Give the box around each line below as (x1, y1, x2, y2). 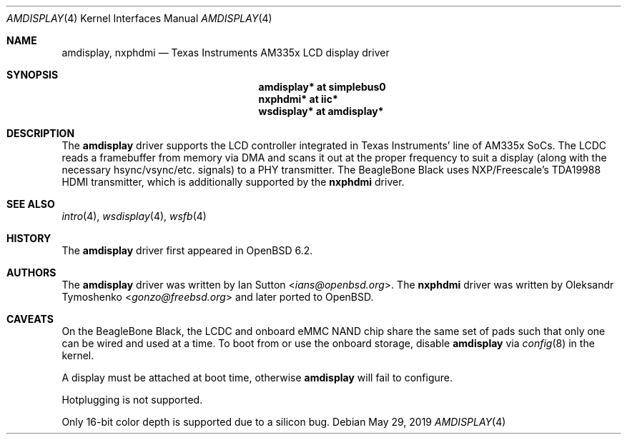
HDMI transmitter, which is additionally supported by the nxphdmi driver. (61, 176, 405, 188)
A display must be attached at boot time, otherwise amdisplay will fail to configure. (61, 371, 453, 384)
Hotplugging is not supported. (61, 394, 203, 406)
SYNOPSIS (6, 69, 59, 81)
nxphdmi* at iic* (258, 93, 338, 105)
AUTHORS (6, 266, 56, 279)
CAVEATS (6, 313, 54, 325)
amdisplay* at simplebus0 (258, 81, 386, 93)
